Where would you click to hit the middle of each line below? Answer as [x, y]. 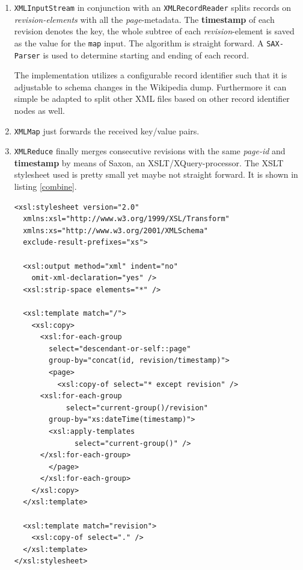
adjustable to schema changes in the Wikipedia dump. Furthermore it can [150, 86]
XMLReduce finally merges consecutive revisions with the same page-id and [150, 151]
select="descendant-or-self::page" [120, 349]
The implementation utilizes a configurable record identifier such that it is [151, 75]
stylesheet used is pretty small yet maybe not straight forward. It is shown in [156, 174]
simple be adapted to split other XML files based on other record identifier [152, 99]
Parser [27, 56]
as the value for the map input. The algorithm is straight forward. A [139, 42]
